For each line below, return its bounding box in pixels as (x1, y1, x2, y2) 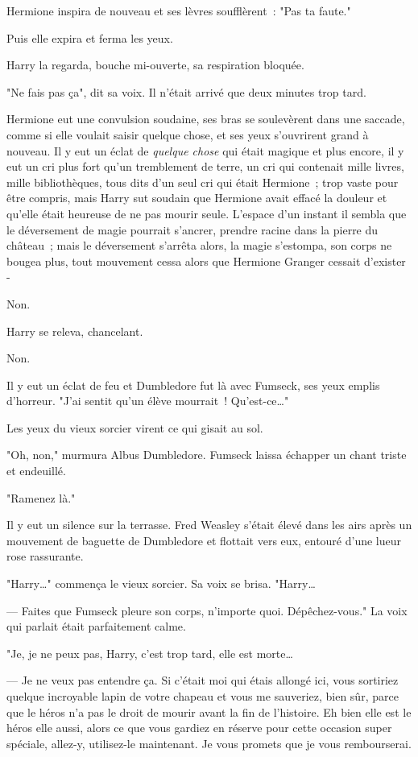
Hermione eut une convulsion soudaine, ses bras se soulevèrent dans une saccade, (6, 110, 405, 127)
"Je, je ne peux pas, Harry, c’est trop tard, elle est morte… (6, 644, 293, 661)
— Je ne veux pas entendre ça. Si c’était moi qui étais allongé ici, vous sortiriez (6, 672, 399, 689)
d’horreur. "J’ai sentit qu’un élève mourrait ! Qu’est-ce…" (6, 392, 289, 409)
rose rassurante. (6, 548, 84, 565)
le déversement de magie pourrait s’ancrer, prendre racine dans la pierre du (6, 221, 379, 238)
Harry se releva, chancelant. (6, 322, 143, 339)
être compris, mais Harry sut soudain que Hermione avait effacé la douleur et (6, 189, 387, 206)
